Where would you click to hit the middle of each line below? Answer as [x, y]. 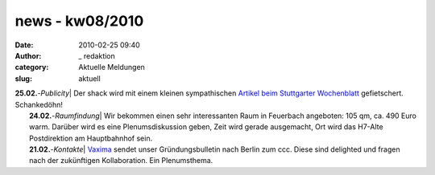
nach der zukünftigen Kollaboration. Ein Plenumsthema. [121, 161]
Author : [28, 55]
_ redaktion [97, 55]
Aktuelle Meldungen [112, 67]
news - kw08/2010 [79, 21]
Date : [24, 45]
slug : [23, 78]
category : [32, 67]
